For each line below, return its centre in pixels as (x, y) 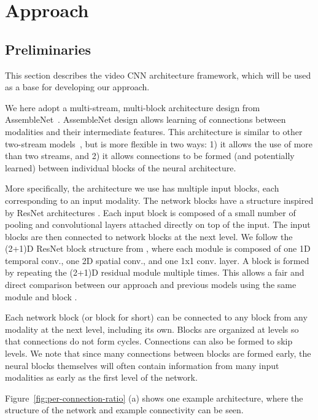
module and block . (41, 296)
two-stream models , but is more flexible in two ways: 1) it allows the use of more (159, 143)
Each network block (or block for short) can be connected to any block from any (156, 317)
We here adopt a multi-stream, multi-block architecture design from (133, 107)
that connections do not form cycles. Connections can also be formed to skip (149, 341)
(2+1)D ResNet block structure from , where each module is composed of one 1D (158, 248)
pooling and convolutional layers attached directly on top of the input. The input (158, 224)
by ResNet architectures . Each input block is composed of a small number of (150, 212)
